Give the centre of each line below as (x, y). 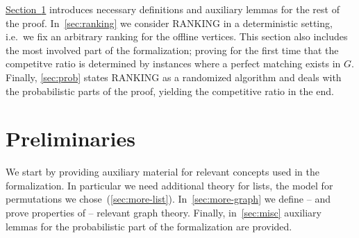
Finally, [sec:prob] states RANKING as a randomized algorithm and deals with (174, 77)
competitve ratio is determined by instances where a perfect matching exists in (173, 63)
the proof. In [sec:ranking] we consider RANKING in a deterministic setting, (169, 23)
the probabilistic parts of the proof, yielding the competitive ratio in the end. (170, 91)
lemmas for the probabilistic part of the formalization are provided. (149, 226)
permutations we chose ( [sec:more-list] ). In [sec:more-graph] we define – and (168, 199)
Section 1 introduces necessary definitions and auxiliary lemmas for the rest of (173, 9)
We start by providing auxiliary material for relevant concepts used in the (162, 172)
